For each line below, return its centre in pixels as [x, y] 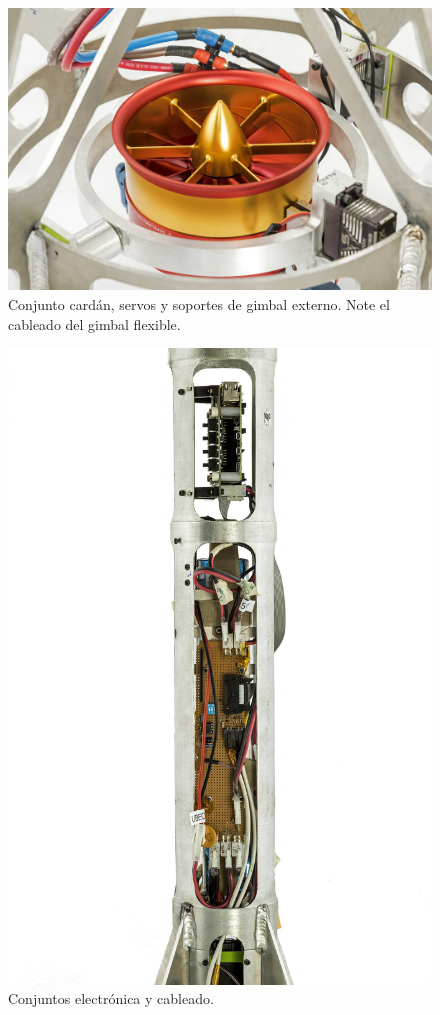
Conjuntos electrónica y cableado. [111, 998]
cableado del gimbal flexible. [94, 323]
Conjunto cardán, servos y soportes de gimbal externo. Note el [199, 303]
